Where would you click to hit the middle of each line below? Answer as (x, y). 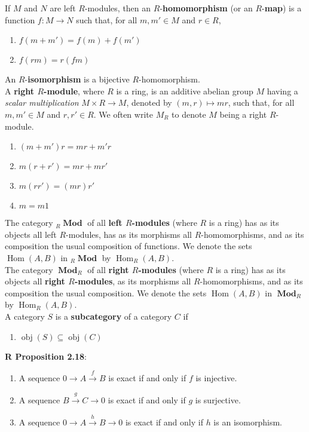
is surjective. (218, 400)
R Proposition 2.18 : (46, 356)
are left (63, 8)
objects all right (35, 281)
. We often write (123, 114)
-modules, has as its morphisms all (129, 234)
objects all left (31, 234)
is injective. (216, 377)
